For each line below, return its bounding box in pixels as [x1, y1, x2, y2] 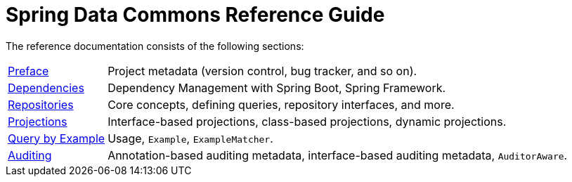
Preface [8, 63, 49, 78]
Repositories [8, 97, 74, 112]
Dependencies [8, 80, 84, 95]
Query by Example [8, 131, 105, 145]
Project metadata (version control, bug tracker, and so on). [108, 63, 417, 78]
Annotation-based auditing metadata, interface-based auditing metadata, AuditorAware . [108, 148, 568, 162]
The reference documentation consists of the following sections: [6, 39, 304, 52]
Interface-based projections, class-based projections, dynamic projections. [108, 114, 507, 129]
